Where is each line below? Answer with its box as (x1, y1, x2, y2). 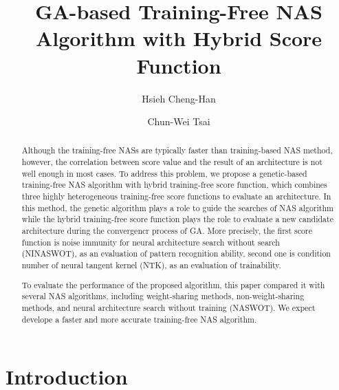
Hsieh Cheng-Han (142, 91, 216, 105)
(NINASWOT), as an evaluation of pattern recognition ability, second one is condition (21, 248, 331, 259)
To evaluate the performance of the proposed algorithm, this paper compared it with (21, 279, 325, 290)
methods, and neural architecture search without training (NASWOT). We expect (21, 301, 316, 313)
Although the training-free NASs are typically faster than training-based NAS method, (21, 144, 333, 156)
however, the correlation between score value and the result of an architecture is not (21, 156, 322, 168)
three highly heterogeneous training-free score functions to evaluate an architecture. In (21, 191, 331, 202)
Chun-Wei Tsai (147, 114, 210, 129)
